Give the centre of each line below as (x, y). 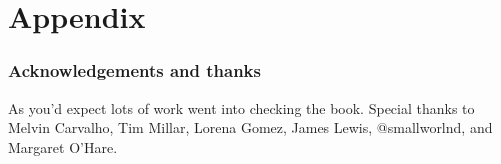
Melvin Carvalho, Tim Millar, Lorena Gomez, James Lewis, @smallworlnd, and (250, 127)
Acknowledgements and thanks (134, 70)
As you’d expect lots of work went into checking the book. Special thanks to (241, 107)
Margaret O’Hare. (63, 146)
